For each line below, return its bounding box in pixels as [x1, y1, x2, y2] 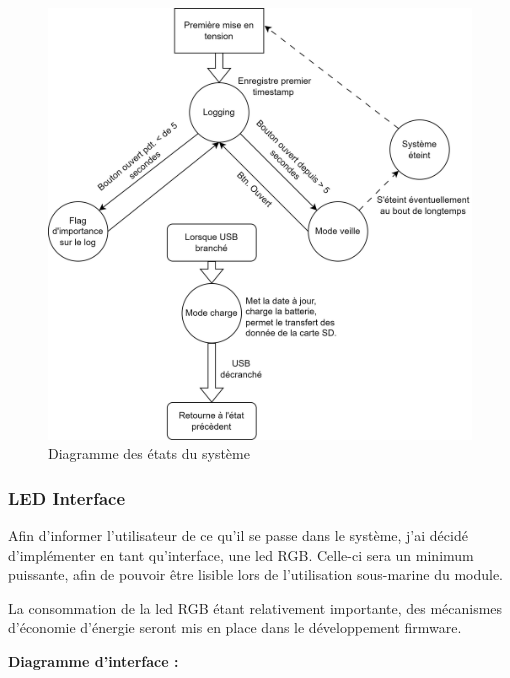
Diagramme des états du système [48, 443, 250, 464]
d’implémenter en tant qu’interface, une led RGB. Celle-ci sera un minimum [8, 544, 474, 565]
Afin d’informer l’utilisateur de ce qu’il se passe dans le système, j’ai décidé [8, 524, 468, 545]
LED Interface [8, 485, 126, 510]
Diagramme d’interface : [8, 650, 179, 671]
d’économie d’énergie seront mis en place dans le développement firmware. [8, 617, 462, 638]
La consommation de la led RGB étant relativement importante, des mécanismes [8, 597, 503, 618]
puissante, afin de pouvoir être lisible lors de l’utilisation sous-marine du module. [8, 564, 504, 585]
